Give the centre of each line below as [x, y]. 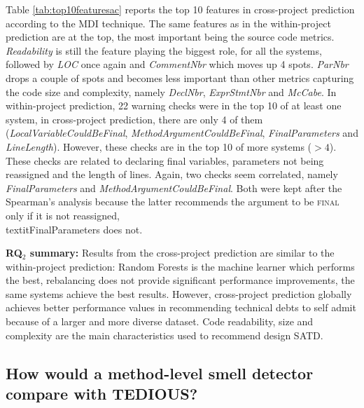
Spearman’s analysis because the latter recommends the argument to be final [173, 202]
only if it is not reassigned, [63, 215]
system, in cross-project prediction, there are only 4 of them [134, 119]
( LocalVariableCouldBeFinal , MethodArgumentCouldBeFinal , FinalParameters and [182, 133]
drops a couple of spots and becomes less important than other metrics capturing [180, 77]
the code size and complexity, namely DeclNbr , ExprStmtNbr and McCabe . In [171, 91]
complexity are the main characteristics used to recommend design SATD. [164, 335]
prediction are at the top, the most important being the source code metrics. [170, 37]
